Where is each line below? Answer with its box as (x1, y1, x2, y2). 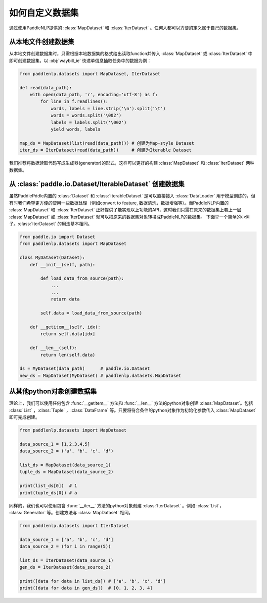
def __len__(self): (30, 345, 78, 351)
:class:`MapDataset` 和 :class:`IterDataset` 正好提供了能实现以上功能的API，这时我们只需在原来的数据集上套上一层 (9, 207, 242, 213)
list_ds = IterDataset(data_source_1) (19, 557, 114, 563)
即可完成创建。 (9, 414, 40, 420)
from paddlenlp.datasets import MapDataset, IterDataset (19, 71, 161, 76)
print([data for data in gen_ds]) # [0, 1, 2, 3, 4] (19, 585, 153, 591)
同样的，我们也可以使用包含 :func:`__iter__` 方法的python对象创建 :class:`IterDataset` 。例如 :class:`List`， (9, 502, 224, 508)
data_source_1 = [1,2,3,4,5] (19, 441, 90, 447)
